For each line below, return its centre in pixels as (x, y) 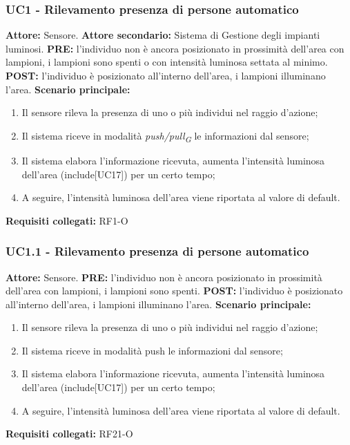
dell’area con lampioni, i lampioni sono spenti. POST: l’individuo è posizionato (174, 291)
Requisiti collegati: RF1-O (67, 220)
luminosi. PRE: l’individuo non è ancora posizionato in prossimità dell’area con (175, 48)
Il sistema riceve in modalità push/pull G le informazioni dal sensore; (165, 136)
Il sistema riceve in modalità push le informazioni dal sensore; (152, 350)
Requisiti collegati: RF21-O (69, 434)
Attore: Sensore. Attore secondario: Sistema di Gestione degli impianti (163, 35)
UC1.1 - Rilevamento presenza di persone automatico (157, 251)
